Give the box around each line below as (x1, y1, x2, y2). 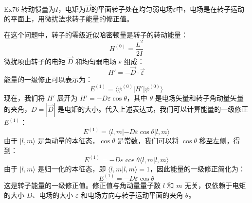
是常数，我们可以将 (117, 135, 179, 146)
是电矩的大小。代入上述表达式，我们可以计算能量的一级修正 (57, 104, 249, 114)
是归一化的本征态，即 (37, 163, 106, 173)
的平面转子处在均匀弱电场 (91, 4, 173, 14)
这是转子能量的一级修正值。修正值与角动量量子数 (4, 180, 161, 190)
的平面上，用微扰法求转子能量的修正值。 (4, 13, 133, 23)
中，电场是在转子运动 (176, 4, 244, 14)
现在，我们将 (4, 92, 45, 102)
